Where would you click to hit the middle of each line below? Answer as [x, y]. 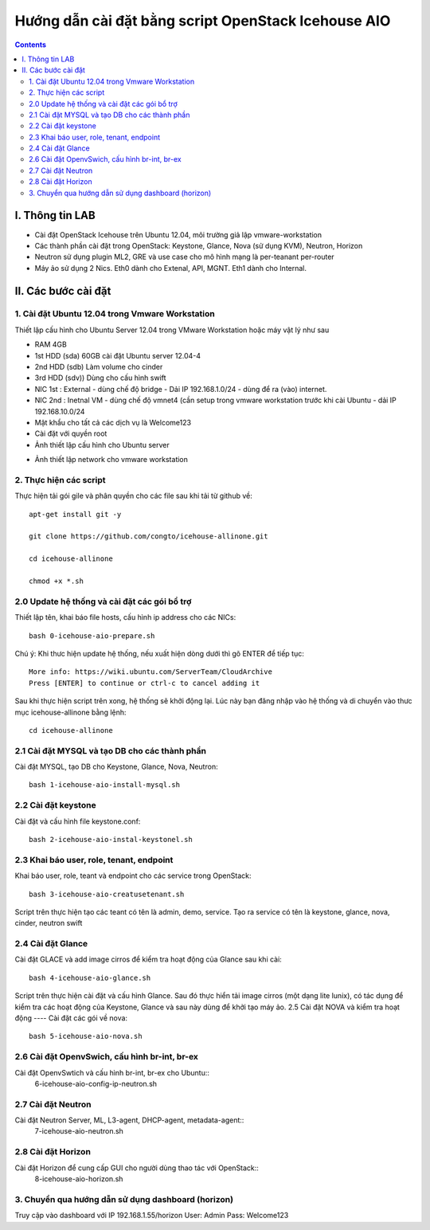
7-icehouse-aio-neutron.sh [79, 1131]
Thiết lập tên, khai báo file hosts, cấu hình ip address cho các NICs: [125, 617]
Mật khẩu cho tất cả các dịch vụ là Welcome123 [113, 422]
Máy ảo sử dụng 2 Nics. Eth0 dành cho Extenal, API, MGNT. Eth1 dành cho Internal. [170, 268]
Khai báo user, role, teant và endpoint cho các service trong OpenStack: [133, 875]
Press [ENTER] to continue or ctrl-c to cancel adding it [145, 683]
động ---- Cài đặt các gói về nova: [71, 1018]
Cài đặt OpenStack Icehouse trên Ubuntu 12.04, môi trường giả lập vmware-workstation [178, 234]
